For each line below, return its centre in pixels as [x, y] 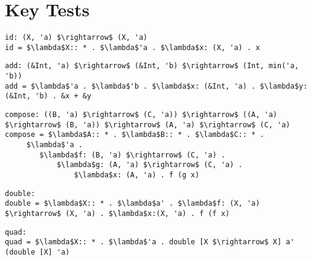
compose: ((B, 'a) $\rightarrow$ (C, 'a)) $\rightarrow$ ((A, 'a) [141, 115]
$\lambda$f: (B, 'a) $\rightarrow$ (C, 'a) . [133, 155]
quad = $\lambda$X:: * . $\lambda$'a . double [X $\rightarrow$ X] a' [150, 242]
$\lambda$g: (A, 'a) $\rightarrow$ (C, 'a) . [149, 165]
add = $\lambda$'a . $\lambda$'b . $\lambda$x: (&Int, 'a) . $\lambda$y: [156, 86]
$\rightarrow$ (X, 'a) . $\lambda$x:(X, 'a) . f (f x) [117, 213]
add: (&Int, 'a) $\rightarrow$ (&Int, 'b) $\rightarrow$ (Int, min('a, [152, 66]
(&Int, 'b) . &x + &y [48, 96]
